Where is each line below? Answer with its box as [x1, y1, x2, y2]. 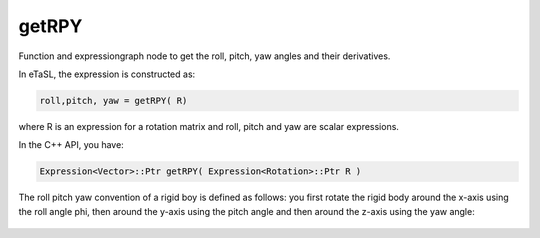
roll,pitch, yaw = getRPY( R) [39, 95, 188, 106]
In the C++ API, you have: [18, 139, 124, 151]
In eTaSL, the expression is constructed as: [18, 68, 196, 80]
